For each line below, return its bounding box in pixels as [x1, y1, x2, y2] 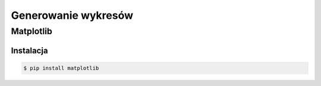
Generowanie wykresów [11, 9, 134, 22]
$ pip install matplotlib [23, 65, 99, 71]
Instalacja [11, 45, 48, 55]
